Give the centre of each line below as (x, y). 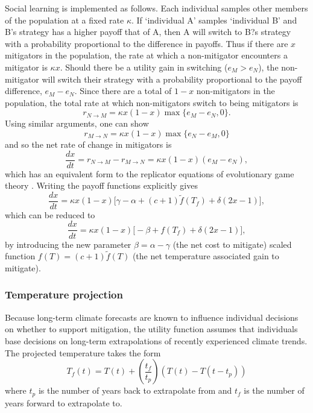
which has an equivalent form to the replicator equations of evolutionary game (150, 173)
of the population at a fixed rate (65, 20)
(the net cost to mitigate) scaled (232, 244)
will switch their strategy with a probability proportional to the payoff (172, 79)
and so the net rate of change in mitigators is (88, 144)
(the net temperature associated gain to (206, 256)
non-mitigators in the (236, 91)
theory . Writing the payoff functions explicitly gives (101, 185)
